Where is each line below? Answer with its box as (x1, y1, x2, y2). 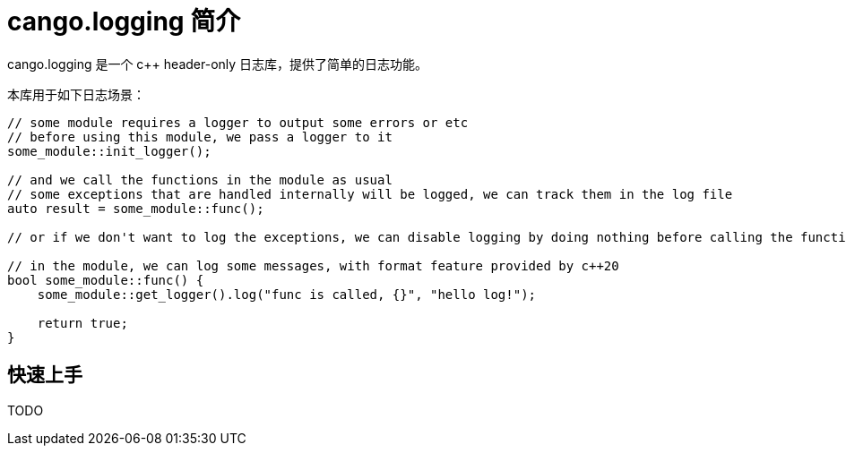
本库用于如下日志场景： (7, 86, 145, 102)
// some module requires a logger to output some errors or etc (7, 115, 469, 130)
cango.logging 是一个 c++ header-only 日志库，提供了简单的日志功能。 (7, 56, 428, 72)
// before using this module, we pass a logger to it (7, 129, 393, 144)
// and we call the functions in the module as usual (7, 172, 393, 187)
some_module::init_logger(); (7, 143, 211, 158)
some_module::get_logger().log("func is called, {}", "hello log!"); (37, 286, 537, 302)
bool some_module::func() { (7, 272, 204, 287)
